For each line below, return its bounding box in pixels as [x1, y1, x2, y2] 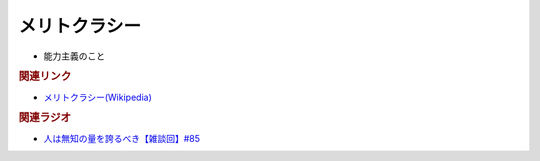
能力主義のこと [43, 50, 105, 62]
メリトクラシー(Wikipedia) [43, 91, 152, 103]
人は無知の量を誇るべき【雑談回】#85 [43, 132, 200, 144]
